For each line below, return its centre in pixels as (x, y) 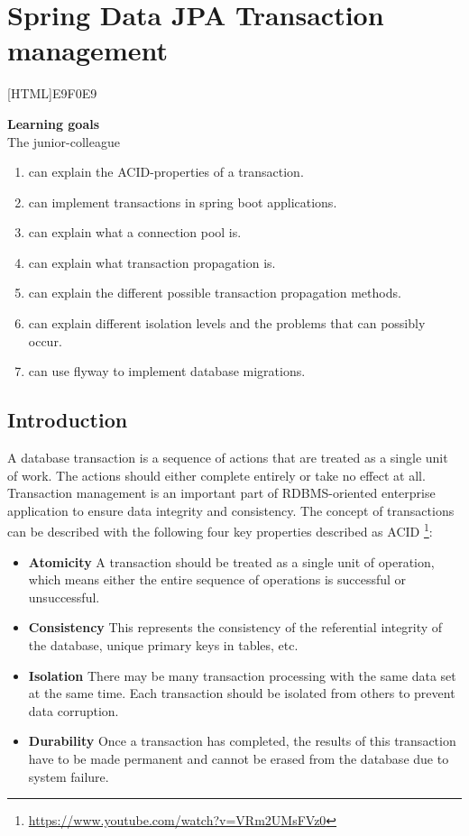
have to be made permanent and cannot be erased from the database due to (239, 759)
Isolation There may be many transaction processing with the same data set (242, 675)
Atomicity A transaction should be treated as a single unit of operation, (231, 561)
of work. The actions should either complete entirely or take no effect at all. (216, 475)
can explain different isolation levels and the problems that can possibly (227, 323)
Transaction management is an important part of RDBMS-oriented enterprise (221, 493)
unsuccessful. (64, 597)
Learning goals (54, 123)
